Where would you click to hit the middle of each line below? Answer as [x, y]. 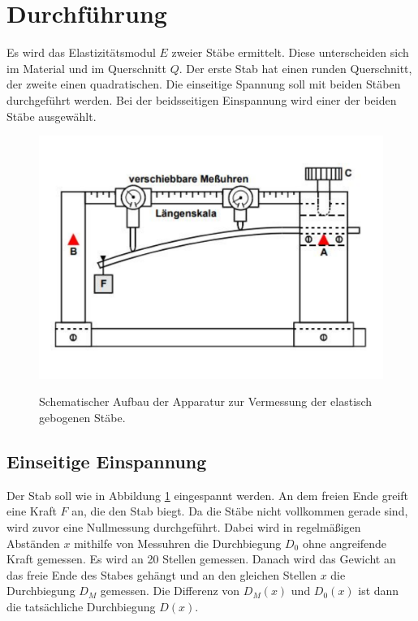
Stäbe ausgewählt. [52, 116]
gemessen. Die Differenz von [170, 591]
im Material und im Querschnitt [86, 68]
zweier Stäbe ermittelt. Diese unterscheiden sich [290, 52]
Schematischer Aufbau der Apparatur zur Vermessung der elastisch [206, 401]
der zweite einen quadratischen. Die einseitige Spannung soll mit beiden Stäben [204, 84]
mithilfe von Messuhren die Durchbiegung [178, 543]
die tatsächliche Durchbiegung [81, 606]
